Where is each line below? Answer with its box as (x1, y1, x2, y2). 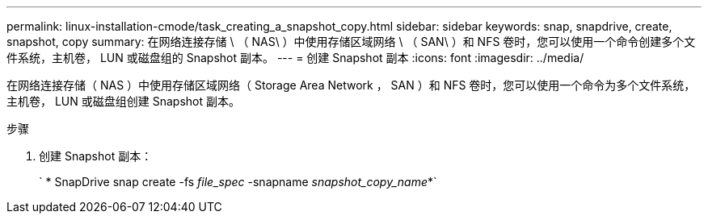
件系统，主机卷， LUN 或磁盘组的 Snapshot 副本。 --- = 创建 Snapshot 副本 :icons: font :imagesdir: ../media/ (6, 51, 584, 64)
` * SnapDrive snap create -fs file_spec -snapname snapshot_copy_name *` (39, 175, 437, 189)
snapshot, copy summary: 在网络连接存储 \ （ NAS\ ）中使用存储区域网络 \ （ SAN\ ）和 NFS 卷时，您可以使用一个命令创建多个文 (6, 35, 696, 48)
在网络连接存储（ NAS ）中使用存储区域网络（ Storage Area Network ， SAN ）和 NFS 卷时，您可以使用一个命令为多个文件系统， (6, 78, 696, 92)
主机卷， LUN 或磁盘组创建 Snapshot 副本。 (6, 94, 240, 108)
